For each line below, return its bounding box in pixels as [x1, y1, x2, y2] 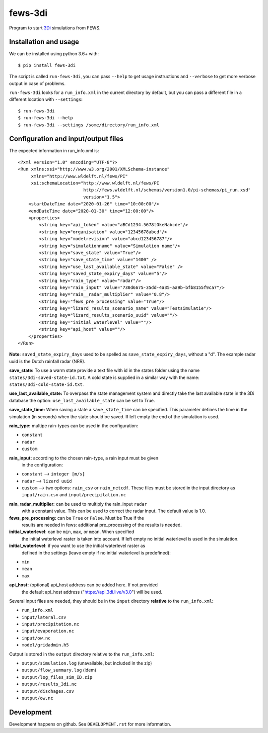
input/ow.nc [21, 635, 51, 641]
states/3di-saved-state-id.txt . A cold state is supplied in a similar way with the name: [9, 374, 200, 380]
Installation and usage [9, 38, 79, 46]
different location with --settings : [9, 96, 83, 102]
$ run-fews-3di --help [18, 115, 73, 121]
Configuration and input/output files [9, 135, 124, 143]
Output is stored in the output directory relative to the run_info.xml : [9, 651, 155, 657]
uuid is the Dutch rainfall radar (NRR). [9, 358, 86, 364]
